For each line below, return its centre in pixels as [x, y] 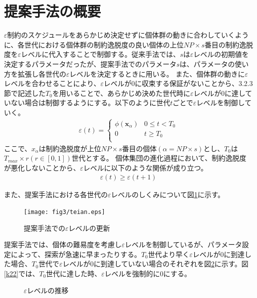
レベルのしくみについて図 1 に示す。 [168, 194]
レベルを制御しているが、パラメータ [183, 244]
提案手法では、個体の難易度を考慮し [63, 244]
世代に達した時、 [74, 273]
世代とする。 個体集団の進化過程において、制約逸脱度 [159, 158]
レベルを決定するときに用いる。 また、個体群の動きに [157, 73]
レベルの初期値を [221, 54]
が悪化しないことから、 [42, 167]
